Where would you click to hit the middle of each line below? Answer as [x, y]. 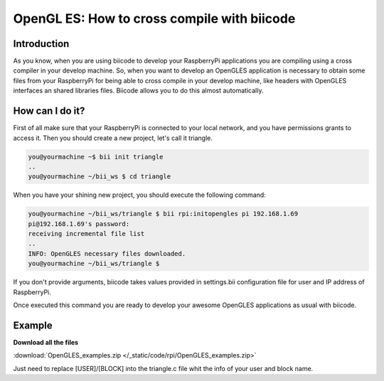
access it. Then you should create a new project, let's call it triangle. [113, 138]
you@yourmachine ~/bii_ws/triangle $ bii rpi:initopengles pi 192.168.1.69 [163, 214]
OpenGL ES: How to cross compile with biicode [154, 18]
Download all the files [46, 342]
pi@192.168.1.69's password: [79, 224]
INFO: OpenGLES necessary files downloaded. [107, 253]
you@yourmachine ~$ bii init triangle [96, 157]
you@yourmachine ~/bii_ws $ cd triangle [99, 177]
